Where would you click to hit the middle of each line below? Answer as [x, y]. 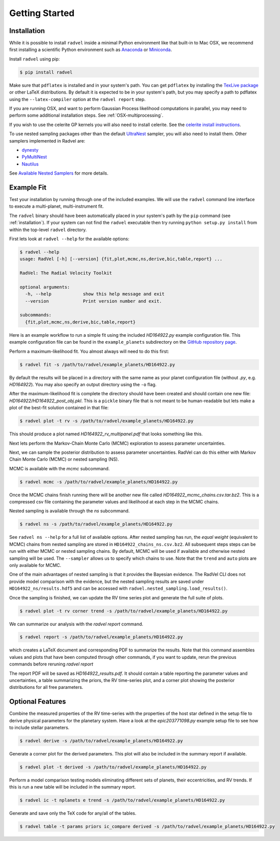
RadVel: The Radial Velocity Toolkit [66, 273]
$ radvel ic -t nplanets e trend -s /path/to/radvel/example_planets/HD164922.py [123, 800]
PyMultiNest [34, 157]
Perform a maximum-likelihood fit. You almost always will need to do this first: [89, 351]
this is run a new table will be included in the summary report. [72, 787]
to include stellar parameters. [39, 727]
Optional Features [38, 702]
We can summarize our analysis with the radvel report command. [76, 624]
